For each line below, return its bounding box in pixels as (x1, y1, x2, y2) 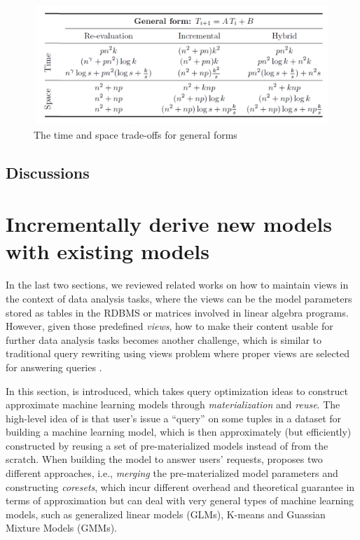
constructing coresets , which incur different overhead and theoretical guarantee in (6, 479, 355, 494)
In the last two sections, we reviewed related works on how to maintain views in (6, 277, 349, 292)
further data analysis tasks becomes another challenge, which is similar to (6, 332, 322, 347)
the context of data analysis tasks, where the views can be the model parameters (6, 291, 352, 305)
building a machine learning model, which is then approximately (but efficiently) (6, 424, 352, 439)
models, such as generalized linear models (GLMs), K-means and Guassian (6, 506, 326, 521)
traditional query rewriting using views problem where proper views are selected (6, 346, 350, 361)
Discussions (6, 161, 90, 183)
